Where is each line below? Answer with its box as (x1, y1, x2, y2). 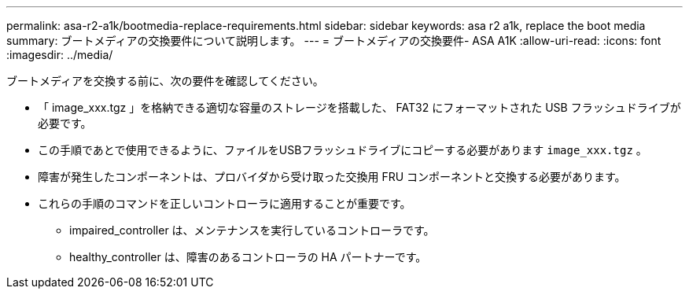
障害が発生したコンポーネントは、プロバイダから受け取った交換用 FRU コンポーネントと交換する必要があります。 (38, 170, 626, 183)
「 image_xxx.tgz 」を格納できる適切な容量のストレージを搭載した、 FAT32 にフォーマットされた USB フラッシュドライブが (38, 101, 681, 114)
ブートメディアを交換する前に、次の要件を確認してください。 (6, 74, 324, 87)
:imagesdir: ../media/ (6, 48, 113, 61)
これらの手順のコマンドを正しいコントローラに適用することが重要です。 (38, 197, 411, 210)
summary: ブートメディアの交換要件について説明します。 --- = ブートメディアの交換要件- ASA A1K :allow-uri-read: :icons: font (6, 34, 661, 47)
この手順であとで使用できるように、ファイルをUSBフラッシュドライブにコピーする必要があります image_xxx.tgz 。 (38, 143, 647, 157)
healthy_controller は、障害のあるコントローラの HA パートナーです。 (69, 250, 427, 264)
